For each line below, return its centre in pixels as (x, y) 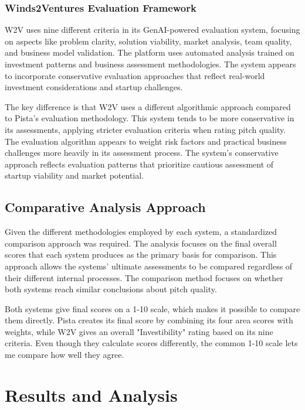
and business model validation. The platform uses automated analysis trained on (150, 52)
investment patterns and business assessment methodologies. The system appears (150, 64)
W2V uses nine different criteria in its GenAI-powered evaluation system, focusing (152, 30)
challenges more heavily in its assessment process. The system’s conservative (142, 153)
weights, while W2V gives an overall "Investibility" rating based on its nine (139, 331)
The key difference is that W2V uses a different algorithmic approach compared (148, 106)
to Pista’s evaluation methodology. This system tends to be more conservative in (150, 118)
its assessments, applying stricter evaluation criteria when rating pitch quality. (145, 129)
